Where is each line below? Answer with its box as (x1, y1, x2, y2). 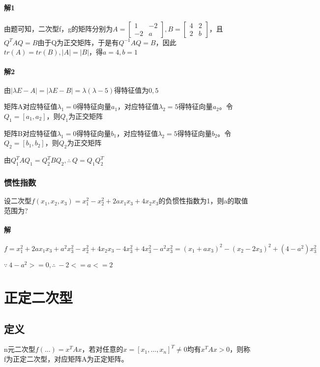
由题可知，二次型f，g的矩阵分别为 (4, 23, 113, 33)
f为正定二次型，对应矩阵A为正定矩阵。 (4, 353, 128, 364)
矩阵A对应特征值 (4, 101, 58, 112)
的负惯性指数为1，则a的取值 (158, 196, 248, 206)
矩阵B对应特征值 (4, 128, 57, 138)
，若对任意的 (82, 344, 123, 354)
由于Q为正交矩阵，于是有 (37, 37, 119, 47)
